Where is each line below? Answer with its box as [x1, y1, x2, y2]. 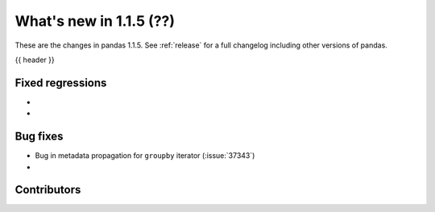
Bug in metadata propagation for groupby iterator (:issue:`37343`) [35, 151, 255, 160]
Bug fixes [14, 130, 64, 143]
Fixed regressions [14, 76, 107, 89]
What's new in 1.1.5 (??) [14, 12, 176, 30]
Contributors [14, 183, 81, 197]
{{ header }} [14, 55, 56, 64]
